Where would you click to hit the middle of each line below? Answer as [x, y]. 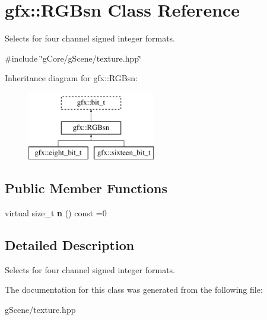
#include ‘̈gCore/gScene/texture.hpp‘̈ [73, 58]
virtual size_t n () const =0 [56, 213]
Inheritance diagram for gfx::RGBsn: [71, 78]
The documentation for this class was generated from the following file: [134, 289]
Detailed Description [70, 245]
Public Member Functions [86, 188]
